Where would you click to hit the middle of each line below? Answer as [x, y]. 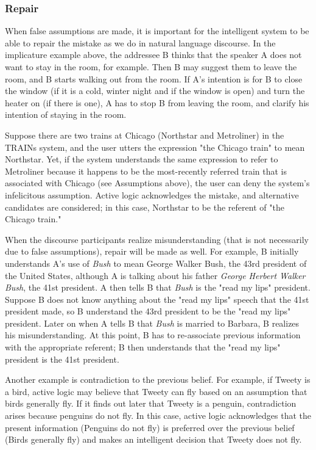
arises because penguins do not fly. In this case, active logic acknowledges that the [158, 416]
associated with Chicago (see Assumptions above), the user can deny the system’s [157, 183]
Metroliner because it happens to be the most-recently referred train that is [146, 171]
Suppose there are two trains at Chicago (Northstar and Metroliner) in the [145, 135]
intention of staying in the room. [66, 114]
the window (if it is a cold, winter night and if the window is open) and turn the [155, 91]
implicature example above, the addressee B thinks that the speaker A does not [153, 55]
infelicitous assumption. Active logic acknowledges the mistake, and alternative [152, 194]
